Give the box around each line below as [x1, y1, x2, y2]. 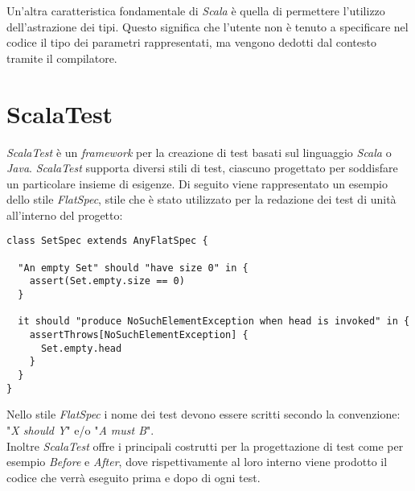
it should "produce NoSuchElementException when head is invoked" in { [18, 316, 410, 328]
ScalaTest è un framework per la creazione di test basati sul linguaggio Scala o [6, 143, 392, 160]
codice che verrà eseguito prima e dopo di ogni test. [6, 468, 261, 485]
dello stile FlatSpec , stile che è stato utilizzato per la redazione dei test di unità [6, 191, 397, 208]
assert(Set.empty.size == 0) [29, 275, 185, 287]
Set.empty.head [40, 342, 122, 354]
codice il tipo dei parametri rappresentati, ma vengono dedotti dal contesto [6, 34, 376, 51]
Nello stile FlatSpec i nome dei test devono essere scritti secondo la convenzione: [6, 406, 401, 423]
